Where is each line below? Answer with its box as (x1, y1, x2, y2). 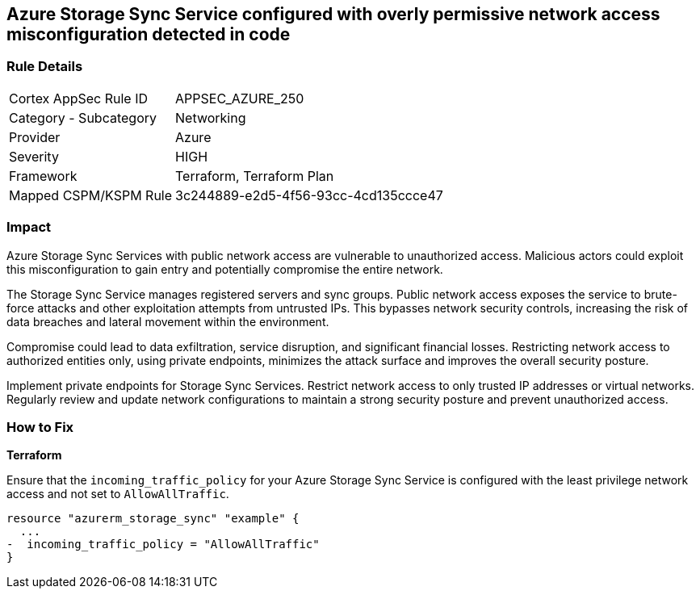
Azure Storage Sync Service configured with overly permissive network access (6, 4, 660, 24)
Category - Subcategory (9, 109, 157, 126)
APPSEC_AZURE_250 (175, 90, 304, 107)
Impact (6, 219, 52, 236)
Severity (9, 148, 59, 165)
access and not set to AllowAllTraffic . (6, 487, 229, 501)
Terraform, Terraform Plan (175, 167, 334, 184)
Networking (175, 109, 246, 126)
